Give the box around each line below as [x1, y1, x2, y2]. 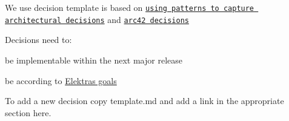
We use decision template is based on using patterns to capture [5, 1, 254, 13]
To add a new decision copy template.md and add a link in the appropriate [5, 94, 284, 107]
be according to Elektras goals [5, 74, 117, 87]
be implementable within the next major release [5, 53, 182, 66]
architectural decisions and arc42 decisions [5, 13, 189, 25]
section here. [5, 106, 51, 119]
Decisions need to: [5, 33, 72, 46]
